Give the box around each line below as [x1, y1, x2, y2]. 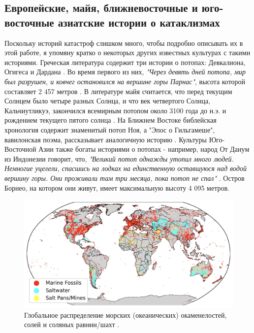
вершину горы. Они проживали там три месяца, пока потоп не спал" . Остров [4, 172, 245, 183]
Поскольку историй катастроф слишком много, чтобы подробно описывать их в [4, 37, 243, 48]
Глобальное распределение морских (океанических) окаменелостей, [24, 309, 227, 320]
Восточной [4, 144, 36, 154]
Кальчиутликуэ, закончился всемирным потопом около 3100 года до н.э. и [4, 105, 226, 115]
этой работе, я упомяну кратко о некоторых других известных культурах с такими [4, 47, 251, 58]
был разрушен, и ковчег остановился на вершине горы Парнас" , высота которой [4, 76, 246, 86]
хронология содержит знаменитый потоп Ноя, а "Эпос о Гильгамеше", [4, 124, 215, 134]
